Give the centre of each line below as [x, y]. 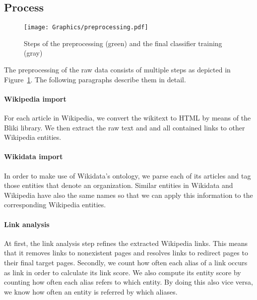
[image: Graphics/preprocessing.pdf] [86, 28]
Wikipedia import [35, 98]
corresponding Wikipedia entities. [55, 205]
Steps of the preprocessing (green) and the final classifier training [123, 43]
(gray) [33, 53]
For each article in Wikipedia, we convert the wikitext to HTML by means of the [128, 118]
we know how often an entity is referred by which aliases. [91, 291]
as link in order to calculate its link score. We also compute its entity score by [123, 272]
